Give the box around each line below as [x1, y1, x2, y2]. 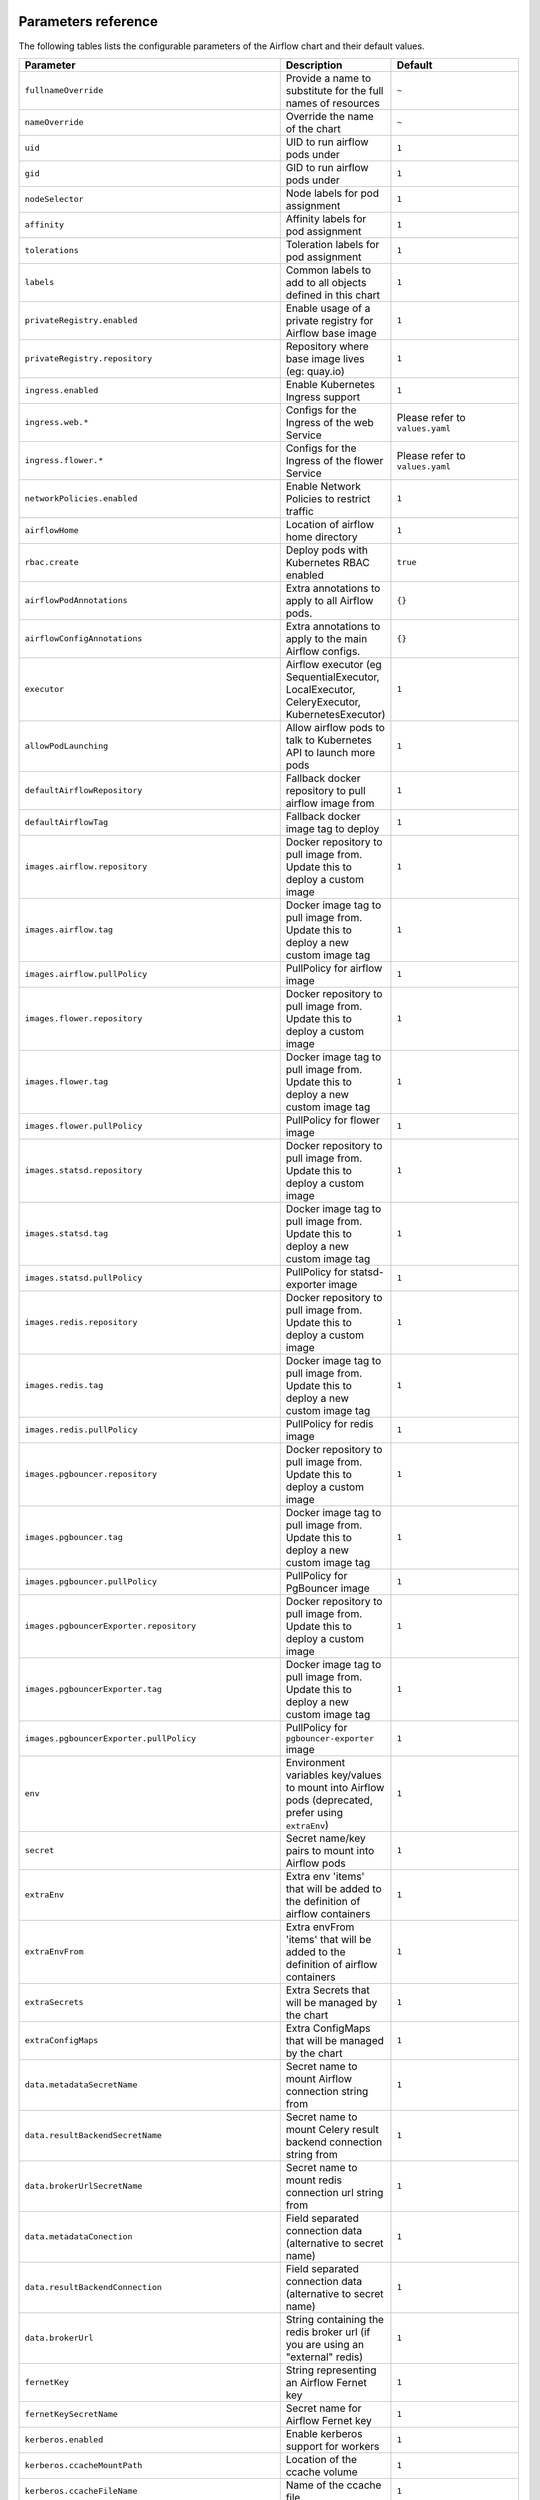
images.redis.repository [24, 1317, 138, 1328]
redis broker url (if [285, 2325, 371, 2339]
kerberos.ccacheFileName [24, 2486, 138, 2497]
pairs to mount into [285, 1843, 375, 1857]
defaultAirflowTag [24, 817, 109, 828]
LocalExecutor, [285, 682, 356, 696]
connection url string [285, 2185, 384, 2199]
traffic [285, 504, 314, 518]
